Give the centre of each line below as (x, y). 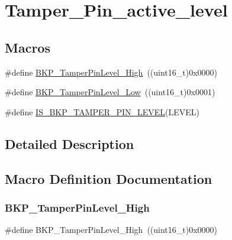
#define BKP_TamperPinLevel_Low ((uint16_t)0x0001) (110, 92)
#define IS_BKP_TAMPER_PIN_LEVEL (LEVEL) (102, 111)
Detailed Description (70, 143)
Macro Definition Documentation (109, 178)
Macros (28, 47)
